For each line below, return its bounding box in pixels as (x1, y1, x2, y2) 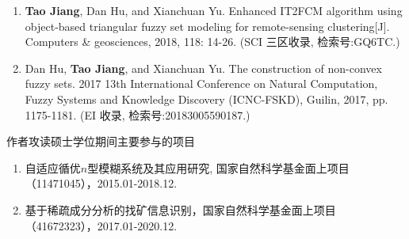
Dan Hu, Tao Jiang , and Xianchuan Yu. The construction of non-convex (25, 59, 382, 76)
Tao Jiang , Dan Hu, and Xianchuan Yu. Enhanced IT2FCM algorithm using (25, 2, 403, 18)
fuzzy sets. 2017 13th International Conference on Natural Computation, (25, 75, 378, 92)
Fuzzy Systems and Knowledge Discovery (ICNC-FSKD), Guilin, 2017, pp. (25, 90, 388, 107)
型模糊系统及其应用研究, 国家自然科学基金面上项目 (87, 159, 350, 176)
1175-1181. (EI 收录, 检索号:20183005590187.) (25, 106, 250, 123)
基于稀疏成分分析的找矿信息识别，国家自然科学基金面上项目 (25, 201, 336, 218)
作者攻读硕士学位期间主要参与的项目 (6, 133, 195, 150)
